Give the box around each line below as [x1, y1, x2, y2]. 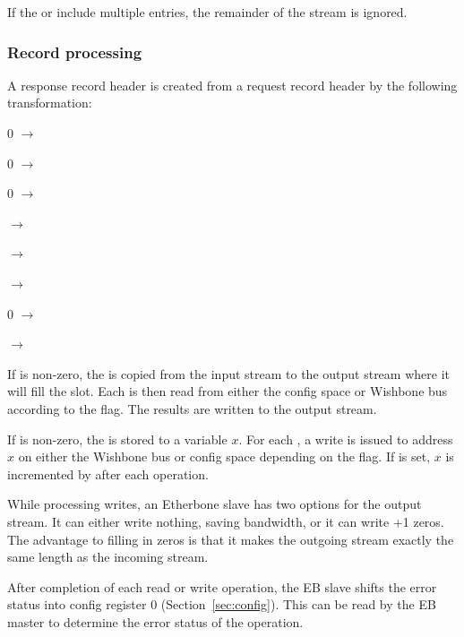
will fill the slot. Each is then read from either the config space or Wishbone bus [7, 382, 448, 400]
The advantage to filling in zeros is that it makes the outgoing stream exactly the [7, 529, 454, 548]
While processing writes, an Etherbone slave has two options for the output [7, 495, 422, 513]
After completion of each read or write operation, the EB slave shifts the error [7, 577, 437, 596]
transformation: [7, 93, 92, 112]
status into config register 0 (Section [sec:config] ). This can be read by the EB [7, 595, 436, 614]
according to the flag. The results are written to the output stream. [7, 399, 377, 417]
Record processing [7, 40, 142, 63]
